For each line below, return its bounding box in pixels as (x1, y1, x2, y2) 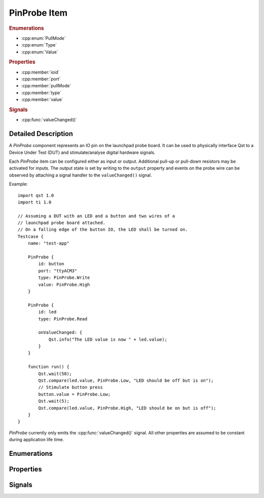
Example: (9, 181, 28, 187)
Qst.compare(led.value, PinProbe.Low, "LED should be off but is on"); (38, 378, 214, 383)
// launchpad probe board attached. (18, 220, 106, 225)
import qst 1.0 (18, 193, 54, 198)
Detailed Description (9, 130, 73, 138)
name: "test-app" (27, 241, 69, 246)
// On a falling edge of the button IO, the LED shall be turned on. (18, 227, 188, 232)
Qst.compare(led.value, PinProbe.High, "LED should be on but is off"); (38, 405, 217, 411)
